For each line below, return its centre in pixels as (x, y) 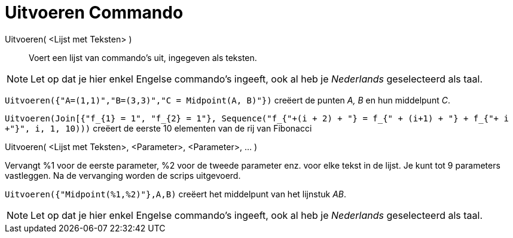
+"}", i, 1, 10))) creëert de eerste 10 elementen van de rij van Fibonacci (158, 128)
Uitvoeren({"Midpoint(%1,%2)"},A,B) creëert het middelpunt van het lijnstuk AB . (176, 194)
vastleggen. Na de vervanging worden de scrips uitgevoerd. (123, 175)
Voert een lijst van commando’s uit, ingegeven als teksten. (143, 57)
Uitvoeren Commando (94, 13)
